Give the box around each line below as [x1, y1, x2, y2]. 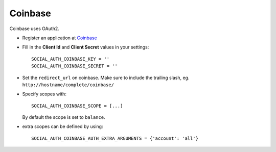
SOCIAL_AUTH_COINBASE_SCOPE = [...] [31, 103, 123, 109]
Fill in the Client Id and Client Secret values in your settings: [22, 44, 149, 50]
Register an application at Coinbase [22, 35, 97, 41]
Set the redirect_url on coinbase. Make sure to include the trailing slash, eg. [22, 74, 190, 81]
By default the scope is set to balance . [22, 114, 105, 120]
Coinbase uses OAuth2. [9, 26, 60, 32]
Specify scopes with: [22, 91, 66, 97]
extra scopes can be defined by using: [22, 123, 103, 130]
